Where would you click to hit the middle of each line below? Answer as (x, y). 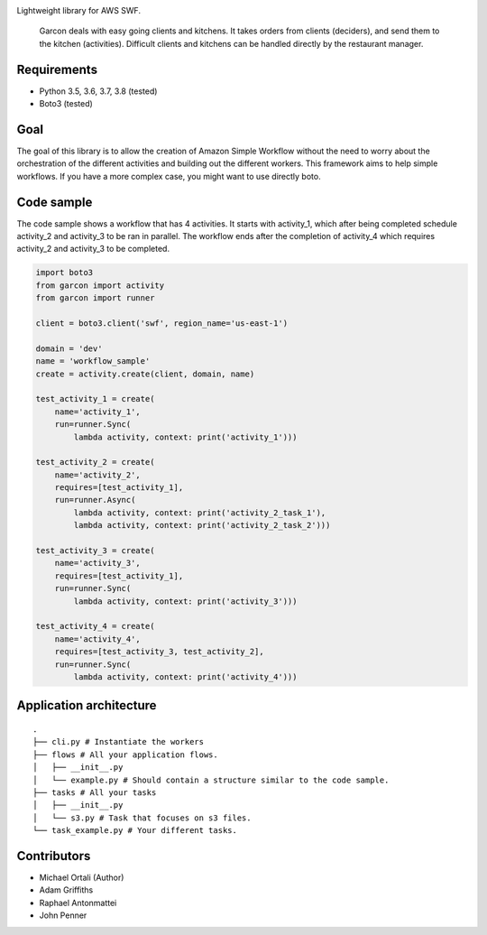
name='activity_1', (98, 412)
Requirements (57, 69)
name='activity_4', (98, 639)
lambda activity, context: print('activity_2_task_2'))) (202, 525)
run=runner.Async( (95, 500)
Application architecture (87, 705)
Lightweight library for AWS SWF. (79, 10)
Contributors (54, 856)
